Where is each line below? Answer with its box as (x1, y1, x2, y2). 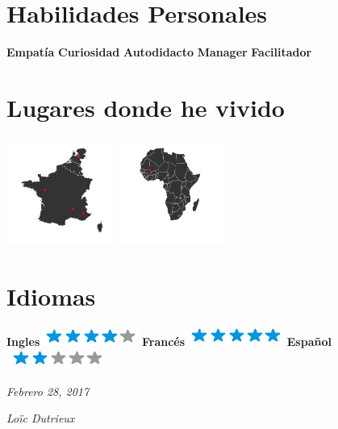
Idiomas (6, 279, 96, 312)
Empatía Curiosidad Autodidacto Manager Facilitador (6, 43, 312, 60)
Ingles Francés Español (6, 333, 332, 350)
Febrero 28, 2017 (6, 382, 90, 399)
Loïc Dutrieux (6, 410, 75, 427)
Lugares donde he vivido (6, 90, 285, 123)
